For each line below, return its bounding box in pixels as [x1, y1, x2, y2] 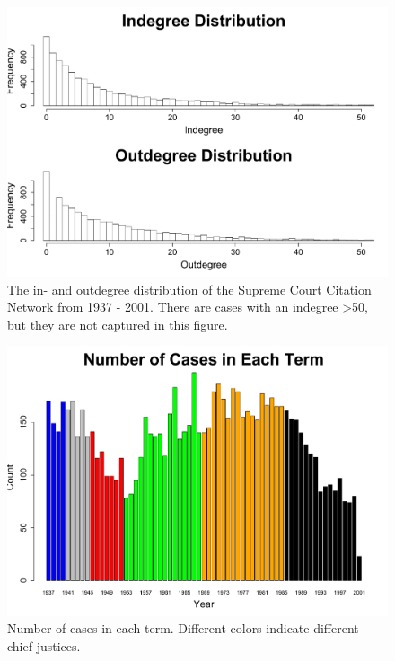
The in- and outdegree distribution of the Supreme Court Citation [7, 279, 372, 298]
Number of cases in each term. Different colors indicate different [7, 619, 359, 638]
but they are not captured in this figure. [7, 314, 228, 333]
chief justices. [7, 636, 81, 655]
